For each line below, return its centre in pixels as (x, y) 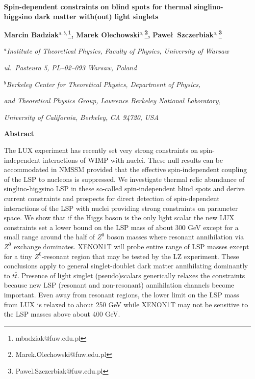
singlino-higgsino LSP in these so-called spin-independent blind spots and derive (124, 189)
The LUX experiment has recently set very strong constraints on (101, 150)
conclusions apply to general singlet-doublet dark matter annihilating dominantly (126, 266)
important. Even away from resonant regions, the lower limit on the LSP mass (122, 294)
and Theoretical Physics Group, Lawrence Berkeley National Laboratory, (112, 101)
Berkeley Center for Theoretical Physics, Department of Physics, (103, 84)
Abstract (19, 133)
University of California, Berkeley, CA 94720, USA (81, 117)
